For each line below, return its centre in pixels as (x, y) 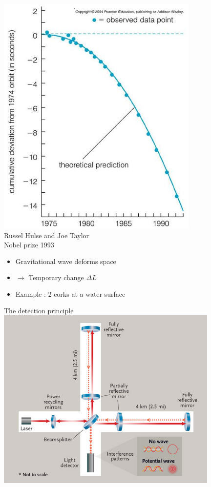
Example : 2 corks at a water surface (70, 294)
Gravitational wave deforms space (66, 261)
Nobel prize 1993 (29, 245)
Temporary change (56, 277)
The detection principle (39, 310)
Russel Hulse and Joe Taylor (47, 235)
